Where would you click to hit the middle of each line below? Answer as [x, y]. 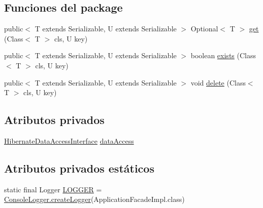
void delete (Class [218, 82]
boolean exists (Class [223, 55]
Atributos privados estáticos [79, 168]
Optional [204, 29]
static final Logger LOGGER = [53, 189]
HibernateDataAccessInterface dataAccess [69, 140]
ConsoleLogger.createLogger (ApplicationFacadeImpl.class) [94, 199]
